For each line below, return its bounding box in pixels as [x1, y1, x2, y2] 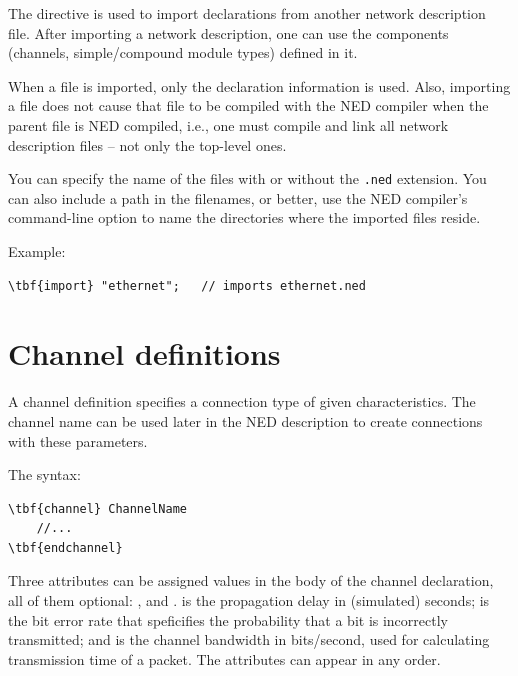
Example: [8, 241, 66, 261]
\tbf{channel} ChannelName [8, 501, 187, 516]
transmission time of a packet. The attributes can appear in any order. [8, 648, 441, 669]
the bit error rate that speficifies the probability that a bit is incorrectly [8, 609, 448, 630]
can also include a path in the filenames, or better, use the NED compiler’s [8, 187, 468, 208]
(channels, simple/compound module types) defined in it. [8, 42, 358, 63]
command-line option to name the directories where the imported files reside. [8, 207, 481, 228]
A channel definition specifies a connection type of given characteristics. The [8, 391, 476, 412]
